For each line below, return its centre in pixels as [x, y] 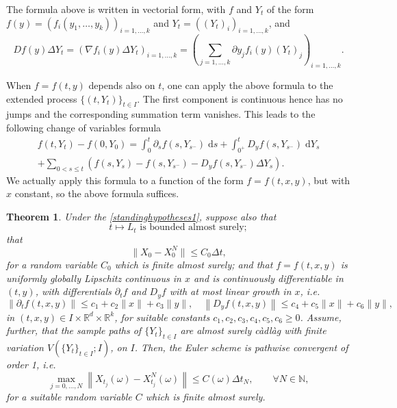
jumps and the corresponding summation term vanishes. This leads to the [161, 114]
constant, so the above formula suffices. [97, 193]
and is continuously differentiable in [268, 278]
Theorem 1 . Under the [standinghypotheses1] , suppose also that [141, 216]
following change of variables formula [84, 127]
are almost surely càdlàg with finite [253, 330]
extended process [42, 98]
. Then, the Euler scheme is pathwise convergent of [241, 347]
